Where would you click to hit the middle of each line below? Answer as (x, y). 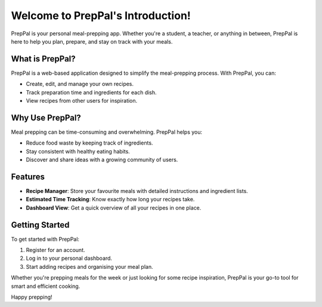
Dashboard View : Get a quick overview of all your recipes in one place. (114, 208)
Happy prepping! (32, 297)
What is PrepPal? (43, 59)
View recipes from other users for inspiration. (82, 101)
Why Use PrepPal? (46, 117)
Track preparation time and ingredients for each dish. (92, 92)
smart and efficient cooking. (46, 286)
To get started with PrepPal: (45, 239)
